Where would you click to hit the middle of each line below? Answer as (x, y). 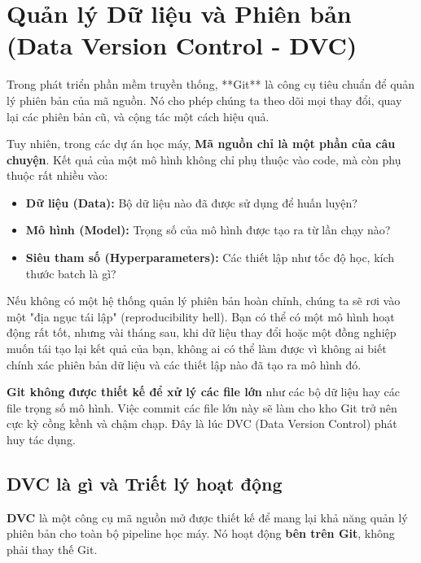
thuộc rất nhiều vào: (57, 175)
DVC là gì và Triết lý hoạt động (145, 483)
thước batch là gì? (71, 273)
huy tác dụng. (41, 439)
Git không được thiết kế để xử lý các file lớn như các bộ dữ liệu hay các (203, 392)
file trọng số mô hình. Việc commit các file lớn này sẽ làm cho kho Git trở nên (202, 407)
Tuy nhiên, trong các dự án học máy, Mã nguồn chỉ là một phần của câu (201, 144)
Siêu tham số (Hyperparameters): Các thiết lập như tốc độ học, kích (210, 257)
